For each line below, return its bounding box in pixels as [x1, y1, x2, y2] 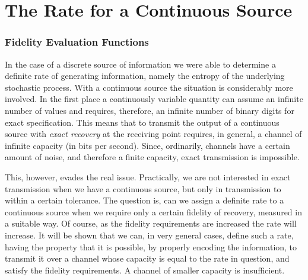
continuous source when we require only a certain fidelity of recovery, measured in [5, 205, 302, 218]
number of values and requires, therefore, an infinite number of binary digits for [5, 104, 294, 116]
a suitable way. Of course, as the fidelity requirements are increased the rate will [5, 217, 297, 230]
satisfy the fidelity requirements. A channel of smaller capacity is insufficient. [5, 263, 285, 276]
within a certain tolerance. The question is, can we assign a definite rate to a [5, 194, 284, 206]
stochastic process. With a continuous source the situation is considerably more [5, 81, 293, 93]
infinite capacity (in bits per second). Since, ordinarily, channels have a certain [5, 139, 290, 151]
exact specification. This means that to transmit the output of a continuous [5, 116, 280, 128]
